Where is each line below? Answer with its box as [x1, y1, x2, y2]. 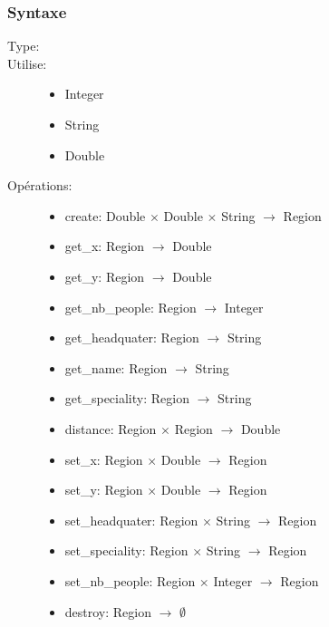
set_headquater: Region [64, 510, 198, 529]
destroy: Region [64, 602, 151, 621]
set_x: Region [64, 449, 143, 468]
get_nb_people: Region [64, 297, 197, 316]
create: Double [64, 206, 146, 225]
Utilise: [7, 53, 47, 72]
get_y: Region [64, 266, 145, 285]
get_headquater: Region [64, 328, 199, 347]
